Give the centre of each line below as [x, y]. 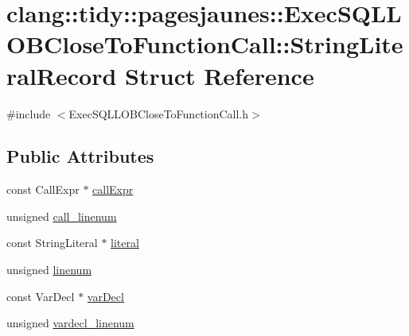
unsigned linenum [49, 270]
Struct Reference [220, 75]
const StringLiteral [52, 243]
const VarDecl [41, 296]
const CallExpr [43, 189]
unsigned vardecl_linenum [70, 323]
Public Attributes [80, 156]
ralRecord [62, 75]
